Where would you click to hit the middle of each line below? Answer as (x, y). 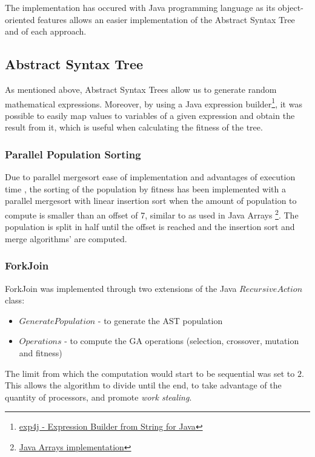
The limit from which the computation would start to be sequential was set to (150, 373)
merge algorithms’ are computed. (66, 238)
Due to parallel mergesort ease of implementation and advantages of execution (150, 177)
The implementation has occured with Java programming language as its (140, 7)
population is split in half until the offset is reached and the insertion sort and (150, 227)
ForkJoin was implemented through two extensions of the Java (121, 288)
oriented (20, 19)
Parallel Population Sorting (73, 154)
